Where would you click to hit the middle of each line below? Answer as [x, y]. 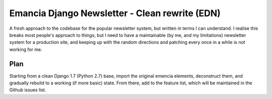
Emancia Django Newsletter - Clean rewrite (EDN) [115, 13]
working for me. [26, 49]
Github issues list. [28, 90]
